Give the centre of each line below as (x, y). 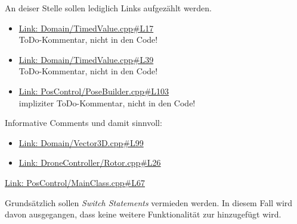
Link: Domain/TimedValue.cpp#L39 (86, 59)
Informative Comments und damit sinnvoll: (83, 123)
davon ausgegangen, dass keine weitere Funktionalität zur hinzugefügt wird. (143, 214)
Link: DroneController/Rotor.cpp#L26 (90, 163)
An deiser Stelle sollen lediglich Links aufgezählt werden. (109, 8)
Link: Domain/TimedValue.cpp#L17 (86, 28)
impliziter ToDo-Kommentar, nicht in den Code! (107, 102)
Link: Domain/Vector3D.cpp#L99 (81, 142)
